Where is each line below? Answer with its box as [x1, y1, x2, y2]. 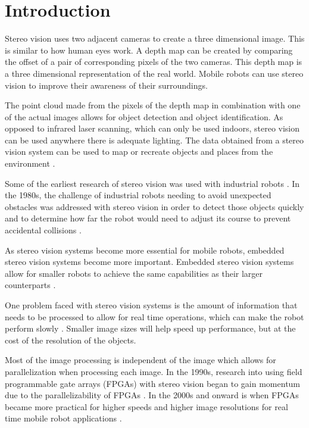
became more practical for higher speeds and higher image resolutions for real [5, 400, 288, 413]
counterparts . [5, 279, 56, 291]
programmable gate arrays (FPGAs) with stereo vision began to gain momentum [5, 377, 301, 389]
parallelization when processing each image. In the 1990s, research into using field [5, 365, 302, 377]
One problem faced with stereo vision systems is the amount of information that [5, 299, 298, 311]
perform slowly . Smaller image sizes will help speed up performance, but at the [5, 322, 296, 335]
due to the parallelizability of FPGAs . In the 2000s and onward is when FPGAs [5, 389, 299, 401]
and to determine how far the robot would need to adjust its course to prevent [5, 212, 291, 224]
